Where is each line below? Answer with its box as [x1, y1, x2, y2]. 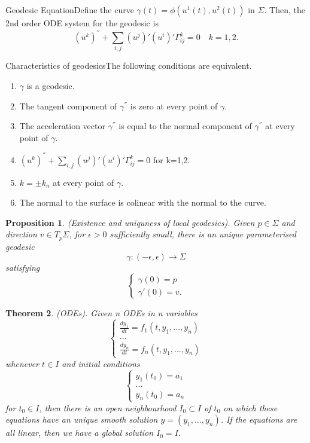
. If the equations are [220, 413, 297, 426]
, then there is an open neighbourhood [39, 401, 177, 414]
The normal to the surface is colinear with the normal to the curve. [19, 196, 266, 209]
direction [5, 228, 37, 240]
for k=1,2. [153, 153, 190, 166]
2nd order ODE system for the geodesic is [5, 17, 159, 29]
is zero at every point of [130, 99, 218, 112]
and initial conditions [62, 357, 140, 369]
